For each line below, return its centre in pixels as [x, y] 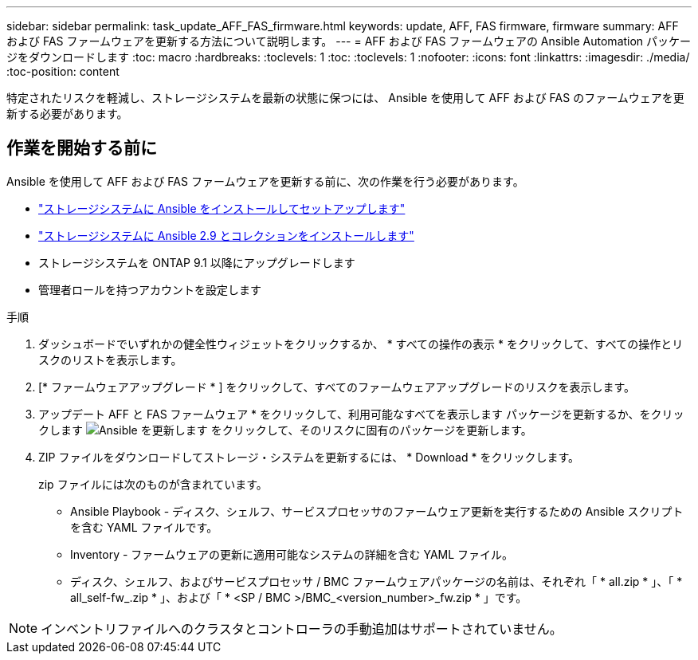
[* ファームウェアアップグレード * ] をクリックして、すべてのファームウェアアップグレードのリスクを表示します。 [337, 387]
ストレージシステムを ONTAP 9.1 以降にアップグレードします [197, 262]
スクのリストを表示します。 [110, 359]
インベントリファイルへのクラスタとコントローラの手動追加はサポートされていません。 [302, 629]
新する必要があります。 [67, 114]
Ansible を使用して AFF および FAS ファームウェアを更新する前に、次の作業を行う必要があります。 [265, 181]
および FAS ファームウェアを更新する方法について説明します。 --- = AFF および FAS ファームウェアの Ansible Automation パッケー [349, 41]
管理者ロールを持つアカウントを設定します [150, 289]
